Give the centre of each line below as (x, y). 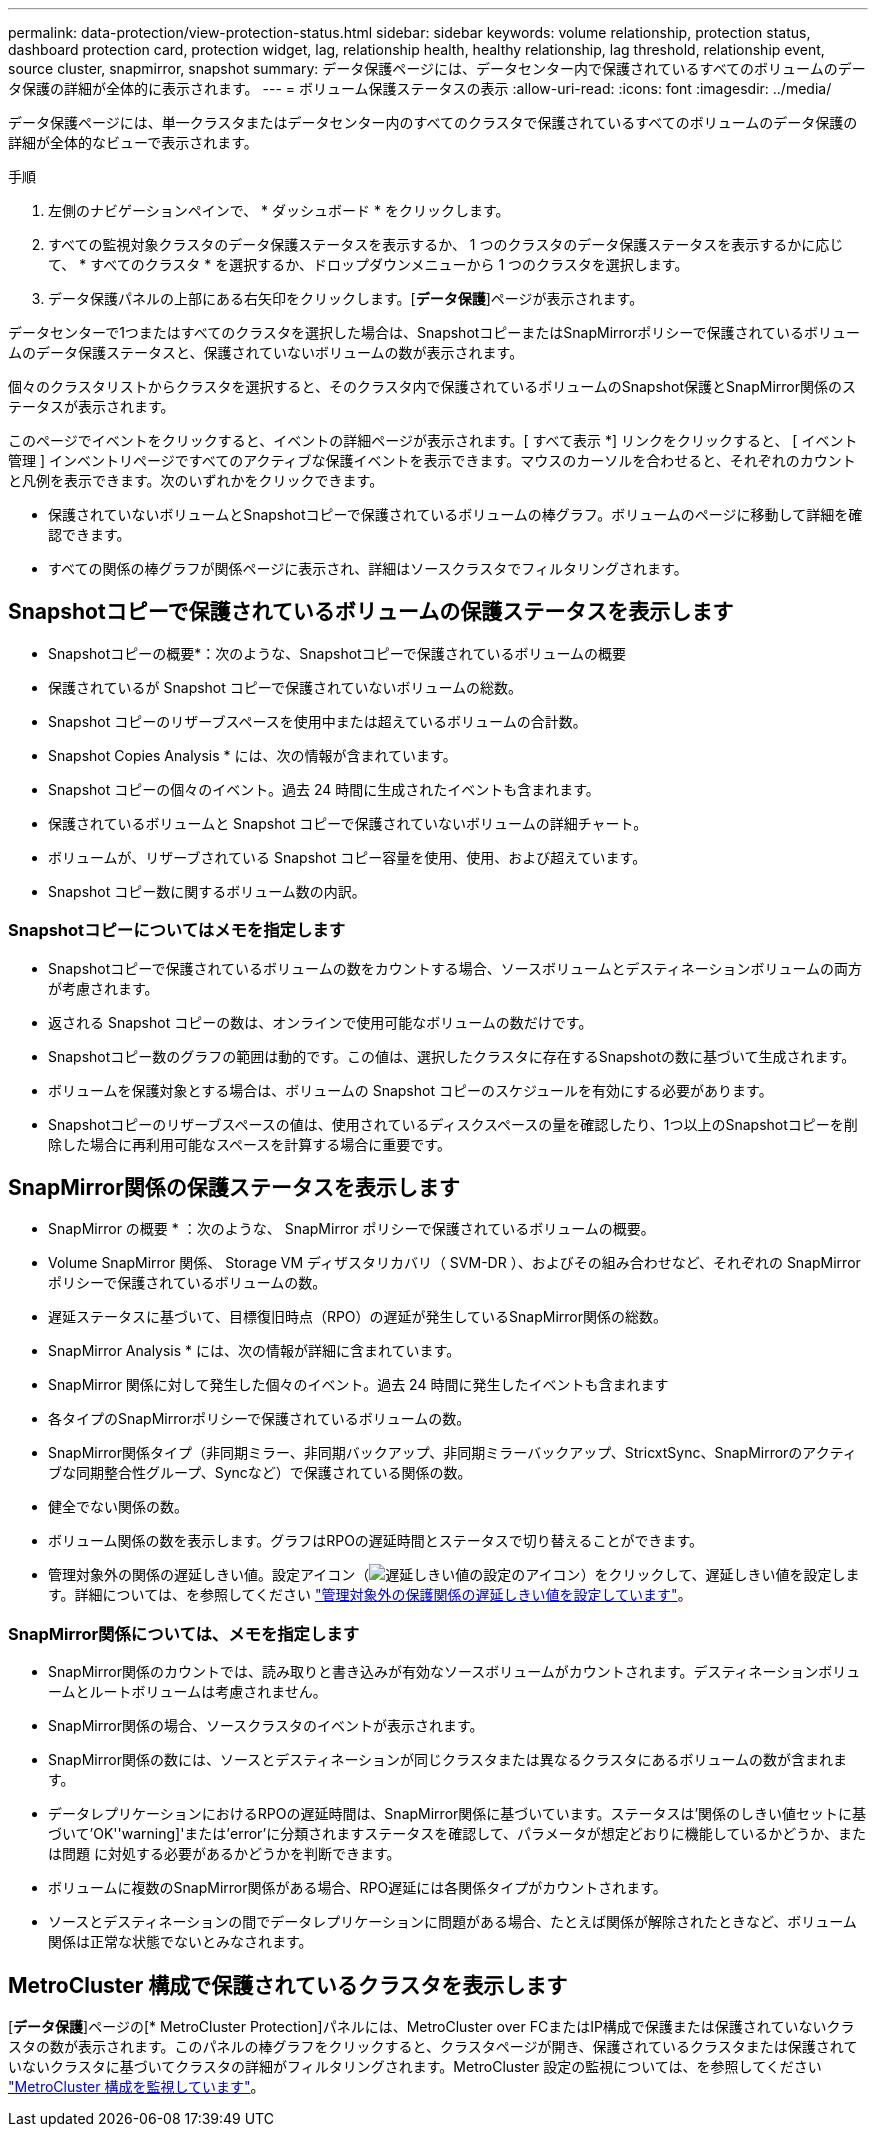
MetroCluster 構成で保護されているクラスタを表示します (288, 1985)
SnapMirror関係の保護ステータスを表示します (234, 1188)
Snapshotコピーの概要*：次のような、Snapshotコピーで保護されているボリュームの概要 (337, 653)
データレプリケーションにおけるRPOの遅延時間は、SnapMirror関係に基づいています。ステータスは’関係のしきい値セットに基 (457, 1814)
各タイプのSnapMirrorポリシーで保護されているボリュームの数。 (259, 1419)
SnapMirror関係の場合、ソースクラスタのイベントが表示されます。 (266, 1726)
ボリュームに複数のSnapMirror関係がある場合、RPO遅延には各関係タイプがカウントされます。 (357, 1888)
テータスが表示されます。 (91, 406)
